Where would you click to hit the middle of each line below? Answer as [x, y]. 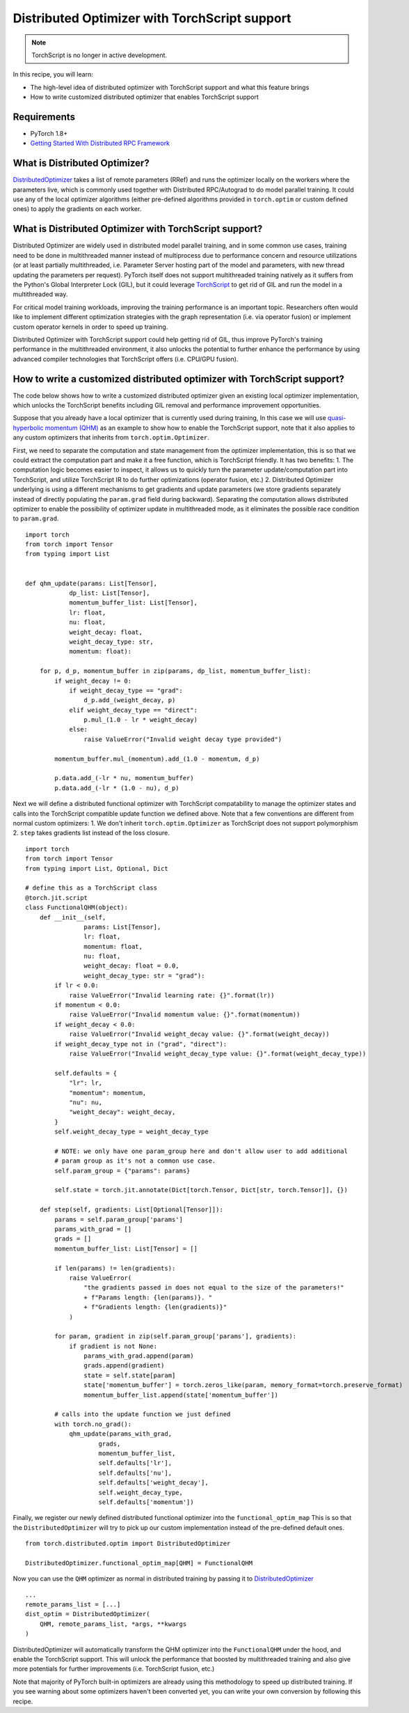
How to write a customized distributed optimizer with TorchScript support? [178, 379]
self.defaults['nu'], [135, 1473]
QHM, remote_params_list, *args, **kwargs [113, 1624]
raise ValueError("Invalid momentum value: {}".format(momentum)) [185, 1015]
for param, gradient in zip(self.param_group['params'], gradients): [176, 1336]
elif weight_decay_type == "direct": [134, 710]
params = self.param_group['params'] [119, 1219]
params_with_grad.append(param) [139, 1356]
